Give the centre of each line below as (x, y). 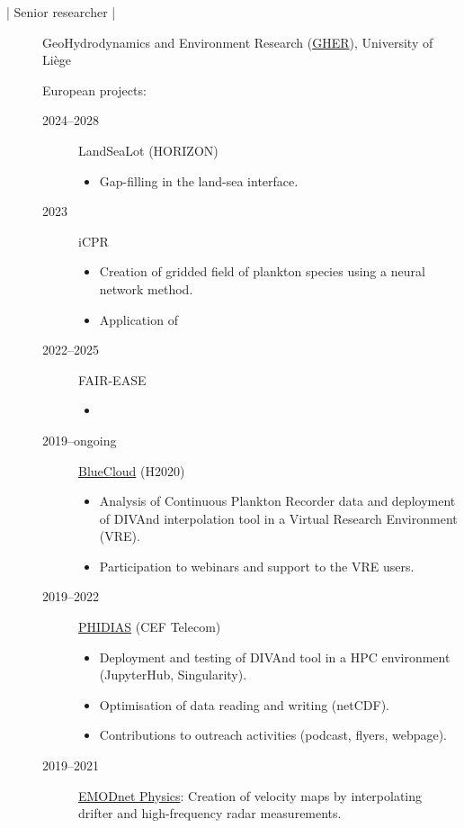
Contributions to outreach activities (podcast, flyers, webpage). (273, 735)
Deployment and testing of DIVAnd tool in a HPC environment (275, 657)
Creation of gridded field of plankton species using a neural (262, 271)
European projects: (94, 90)
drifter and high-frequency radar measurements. (210, 813)
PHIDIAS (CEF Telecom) (150, 627)
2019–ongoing (80, 440)
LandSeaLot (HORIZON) (148, 150)
